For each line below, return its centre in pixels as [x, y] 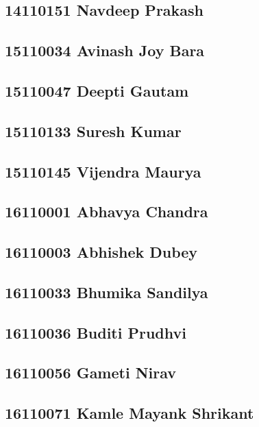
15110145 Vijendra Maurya [103, 171]
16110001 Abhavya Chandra [107, 211]
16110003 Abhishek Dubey [101, 252]
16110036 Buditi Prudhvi [96, 332]
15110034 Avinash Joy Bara [105, 50]
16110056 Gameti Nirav [91, 373]
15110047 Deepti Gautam [97, 90]
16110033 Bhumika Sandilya [107, 292]
